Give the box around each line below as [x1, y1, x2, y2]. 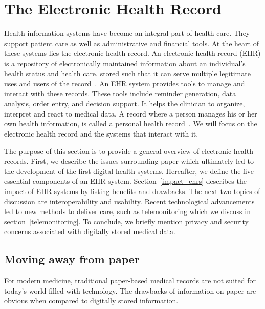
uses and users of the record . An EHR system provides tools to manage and [4, 78, 245, 89]
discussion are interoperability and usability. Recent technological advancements [4, 196, 255, 206]
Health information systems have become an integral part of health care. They [4, 28, 250, 38]
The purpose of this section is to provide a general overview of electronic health [4, 145, 253, 156]
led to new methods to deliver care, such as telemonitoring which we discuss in [4, 206, 251, 217]
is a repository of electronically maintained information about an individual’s [4, 57, 246, 68]
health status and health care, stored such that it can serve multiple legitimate [4, 68, 251, 79]
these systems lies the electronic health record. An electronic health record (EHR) [4, 48, 261, 59]
